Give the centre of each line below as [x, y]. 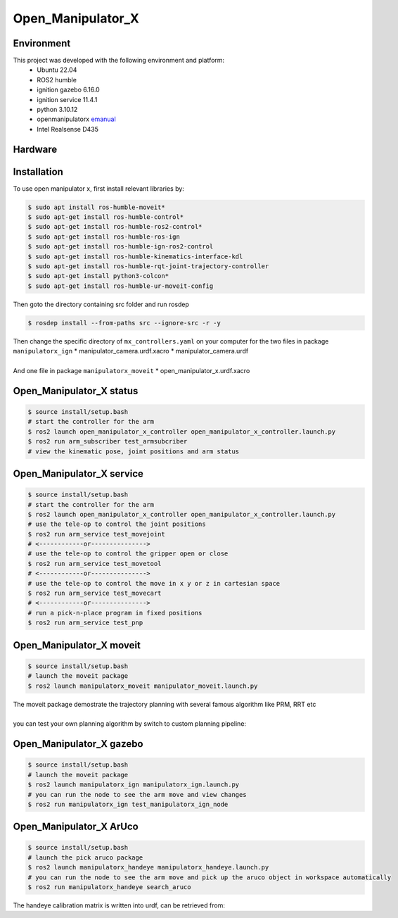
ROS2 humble [57, 80]
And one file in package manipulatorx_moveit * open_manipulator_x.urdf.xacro [131, 370]
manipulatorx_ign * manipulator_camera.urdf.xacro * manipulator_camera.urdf [131, 351]
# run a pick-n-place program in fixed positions [115, 613]
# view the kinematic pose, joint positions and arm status [134, 451]
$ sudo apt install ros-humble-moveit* [96, 207]
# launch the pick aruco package [85, 857]
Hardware [35, 149]
